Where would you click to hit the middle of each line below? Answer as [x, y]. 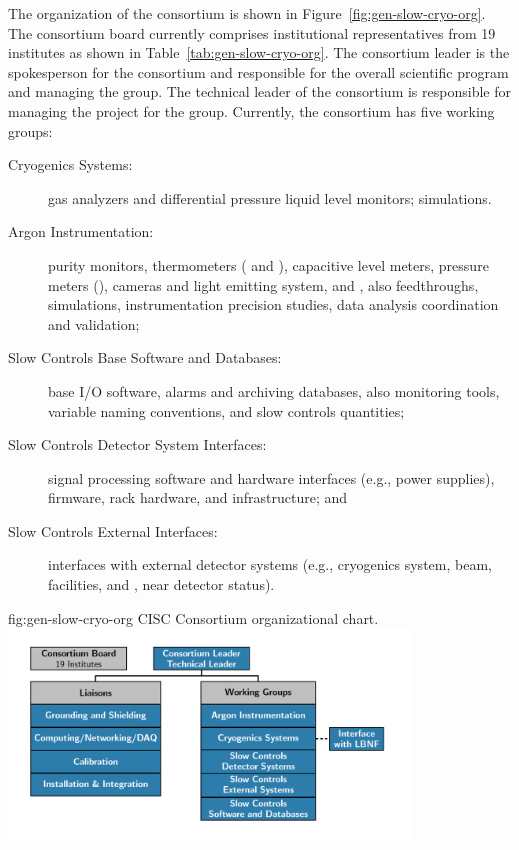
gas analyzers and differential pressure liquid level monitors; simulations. [270, 197]
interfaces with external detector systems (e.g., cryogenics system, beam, [270, 564]
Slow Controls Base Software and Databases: [145, 357]
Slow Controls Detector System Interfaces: [137, 444]
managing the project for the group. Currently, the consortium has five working [251, 110]
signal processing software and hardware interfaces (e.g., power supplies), [271, 477]
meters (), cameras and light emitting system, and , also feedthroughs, [263, 284]
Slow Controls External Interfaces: [113, 530]
